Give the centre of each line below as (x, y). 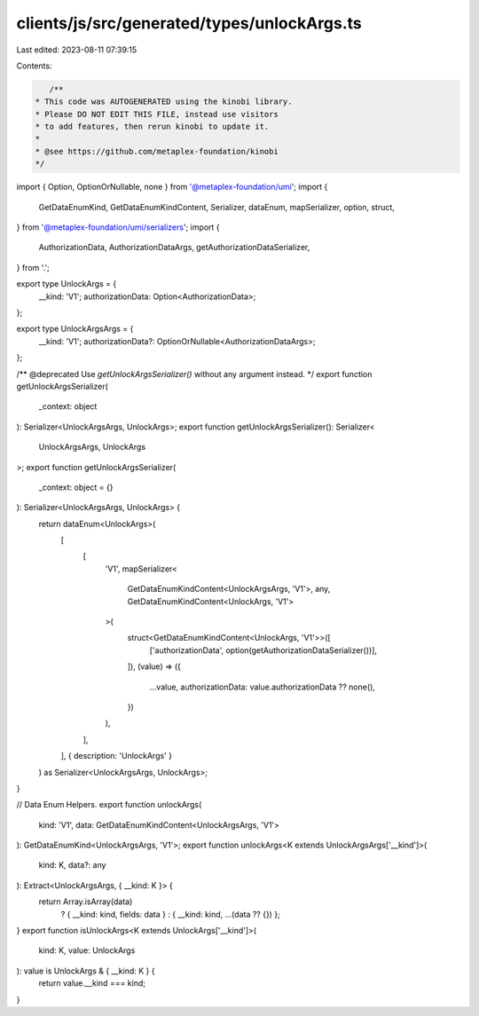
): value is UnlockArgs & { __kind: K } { (86, 971)
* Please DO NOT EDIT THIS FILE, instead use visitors (157, 114)
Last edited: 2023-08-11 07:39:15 (77, 50)
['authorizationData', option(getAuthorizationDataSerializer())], (263, 650)
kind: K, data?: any (72, 865)
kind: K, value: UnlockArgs (87, 950)
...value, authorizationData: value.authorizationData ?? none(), (263, 687)
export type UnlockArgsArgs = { (75, 329)
